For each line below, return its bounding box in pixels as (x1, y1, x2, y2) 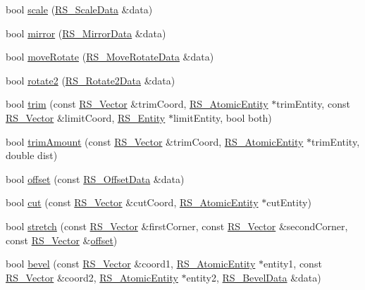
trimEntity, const (276, 96, 350, 111)
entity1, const (263, 256, 322, 271)
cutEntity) (266, 195, 311, 210)
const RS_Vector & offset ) (6, 232, 118, 247)
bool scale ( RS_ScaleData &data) (6, 2, 153, 16)
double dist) (6, 148, 58, 163)
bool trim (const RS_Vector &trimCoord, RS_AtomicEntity (6, 96, 268, 111)
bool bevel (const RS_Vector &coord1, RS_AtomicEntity (6, 256, 256, 271)
